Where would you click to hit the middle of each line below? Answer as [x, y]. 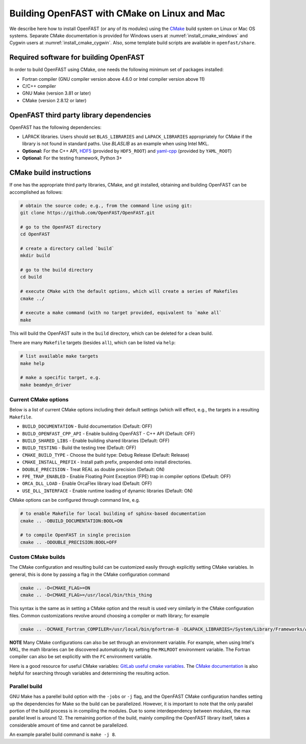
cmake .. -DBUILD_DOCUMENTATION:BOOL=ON [71, 521]
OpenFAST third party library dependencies [80, 115]
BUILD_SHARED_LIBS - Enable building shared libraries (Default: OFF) [96, 441]
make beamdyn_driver [46, 385]
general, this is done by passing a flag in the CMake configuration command [90, 574]
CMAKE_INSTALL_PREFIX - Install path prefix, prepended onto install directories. [107, 462]
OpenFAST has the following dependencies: [56, 127]
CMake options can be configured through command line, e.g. [75, 500]
